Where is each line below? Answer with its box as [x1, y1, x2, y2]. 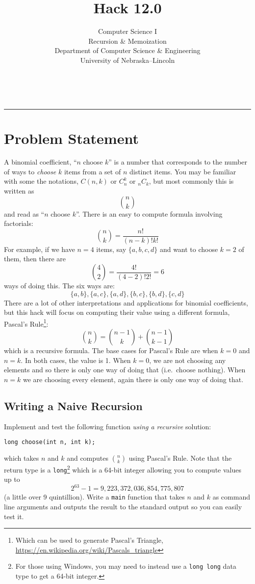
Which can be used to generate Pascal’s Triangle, [15, 535, 163, 545]
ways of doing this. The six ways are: [4, 280, 115, 291]
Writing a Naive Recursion [4, 398, 143, 413]
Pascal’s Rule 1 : [4, 317, 49, 329]
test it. [4, 511, 24, 521]
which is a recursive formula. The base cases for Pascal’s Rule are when [4, 345, 218, 356]
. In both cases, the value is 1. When [21, 355, 131, 365]
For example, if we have [4, 244, 75, 254]
